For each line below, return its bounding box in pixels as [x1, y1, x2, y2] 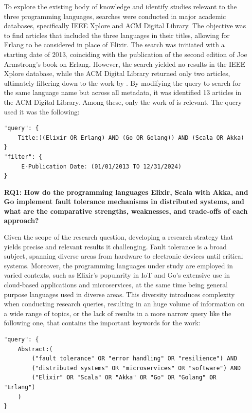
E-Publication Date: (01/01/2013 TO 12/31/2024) [21, 163, 182, 170]
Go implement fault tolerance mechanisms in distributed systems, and [4, 196, 244, 206]
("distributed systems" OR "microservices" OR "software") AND [32, 364, 241, 372]
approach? [4, 215, 39, 225]
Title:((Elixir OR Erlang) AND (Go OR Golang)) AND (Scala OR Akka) [18, 134, 244, 141]
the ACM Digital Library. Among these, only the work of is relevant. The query [4, 96, 242, 107]
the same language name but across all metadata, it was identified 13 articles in [4, 87, 242, 97]
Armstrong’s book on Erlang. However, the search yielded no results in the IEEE [4, 58, 246, 69]
